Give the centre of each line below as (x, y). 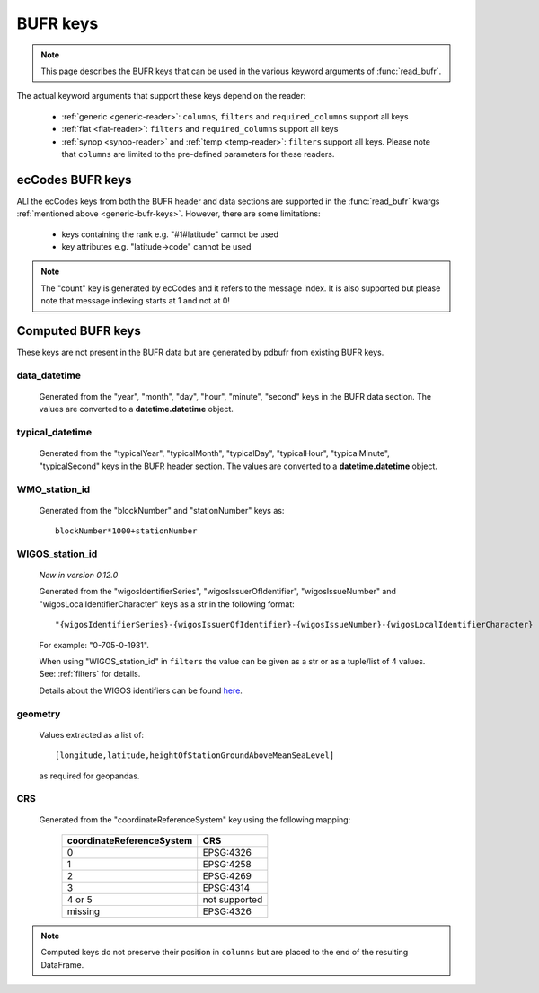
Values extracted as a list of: (91, 734)
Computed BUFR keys (79, 331)
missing (84, 911)
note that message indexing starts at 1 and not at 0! (136, 301)
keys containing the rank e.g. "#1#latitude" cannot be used (170, 234)
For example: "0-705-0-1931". (94, 645)
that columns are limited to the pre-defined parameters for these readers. (198, 154)
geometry (39, 714)
